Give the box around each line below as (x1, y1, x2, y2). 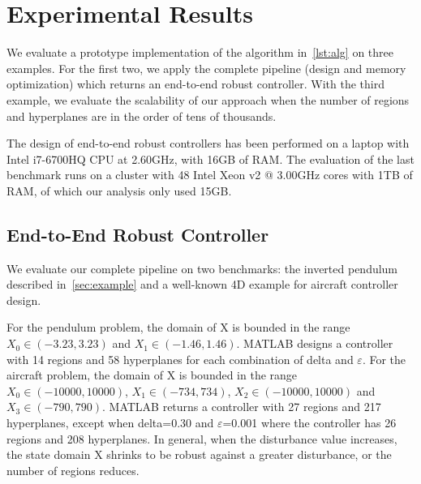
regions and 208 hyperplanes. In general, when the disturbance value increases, (6, 430, 397, 447)
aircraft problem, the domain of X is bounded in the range (6, 366, 298, 383)
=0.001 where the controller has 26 (222, 414, 397, 431)
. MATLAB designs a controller (236, 335, 393, 352)
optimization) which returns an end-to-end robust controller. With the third (6, 75, 384, 92)
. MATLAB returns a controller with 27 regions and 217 (101, 398, 381, 415)
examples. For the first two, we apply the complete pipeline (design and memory (6, 59, 406, 76)
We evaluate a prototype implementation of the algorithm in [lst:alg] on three (6, 44, 393, 61)
